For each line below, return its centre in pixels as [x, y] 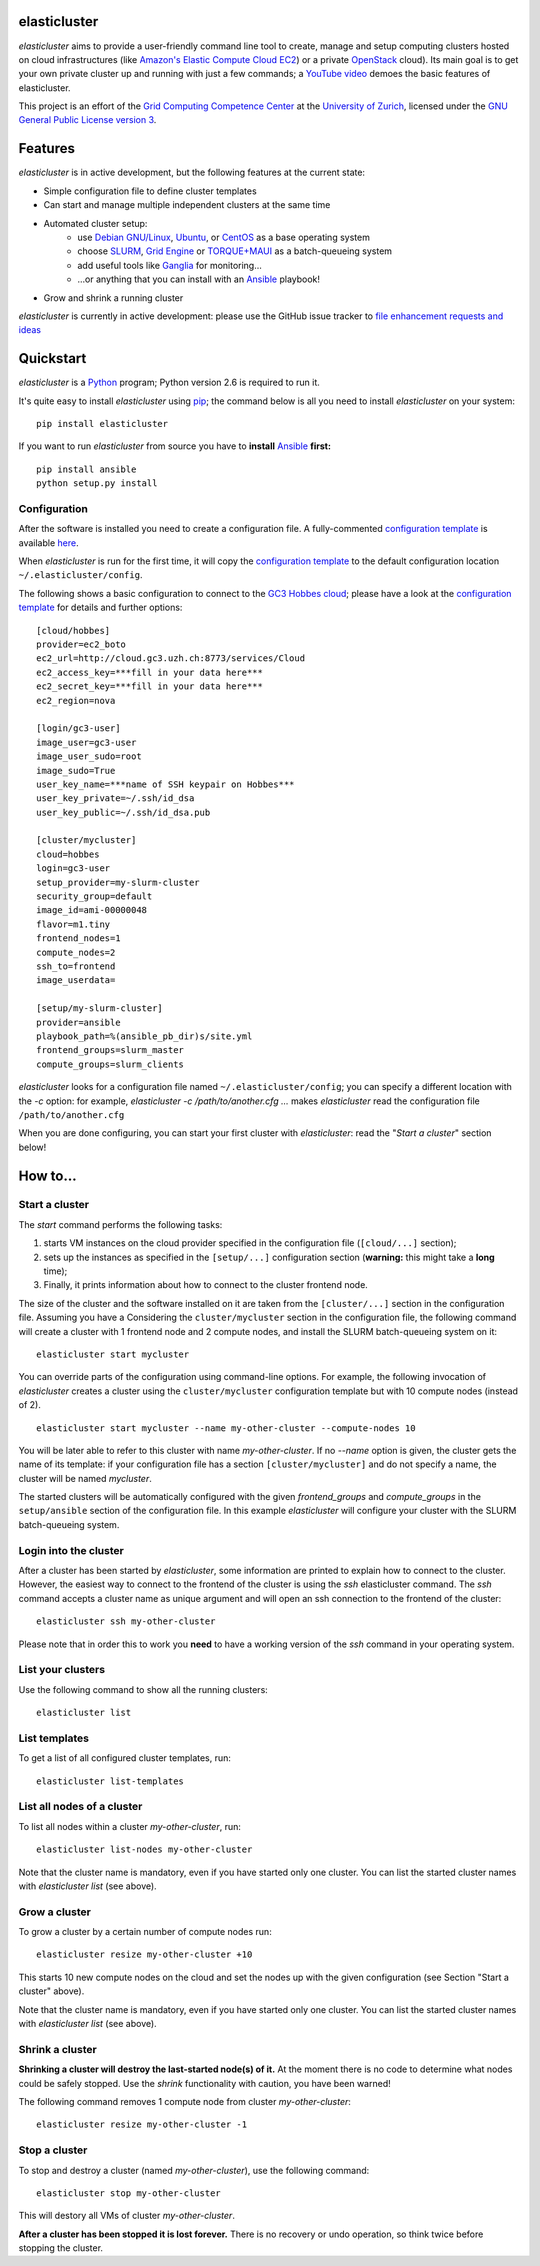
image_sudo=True [76, 770]
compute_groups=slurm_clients [110, 1064]
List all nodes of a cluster [80, 1807]
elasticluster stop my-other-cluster [129, 2193]
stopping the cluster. [61, 2248]
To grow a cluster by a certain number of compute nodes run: [145, 1932]
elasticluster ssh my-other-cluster [126, 1621]
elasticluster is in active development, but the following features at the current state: [191, 172]
